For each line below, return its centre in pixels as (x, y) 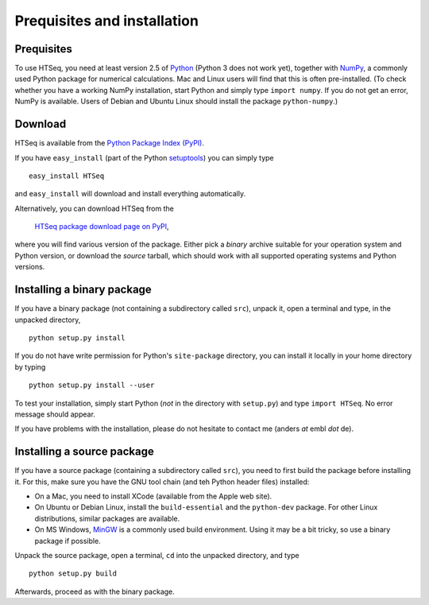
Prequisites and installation (106, 21)
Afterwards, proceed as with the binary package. (95, 591)
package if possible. (68, 541)
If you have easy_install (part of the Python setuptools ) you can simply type (144, 157)
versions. (30, 267)
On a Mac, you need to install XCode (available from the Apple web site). (153, 496)
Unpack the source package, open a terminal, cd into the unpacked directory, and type (157, 555)
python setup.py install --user (92, 385)
